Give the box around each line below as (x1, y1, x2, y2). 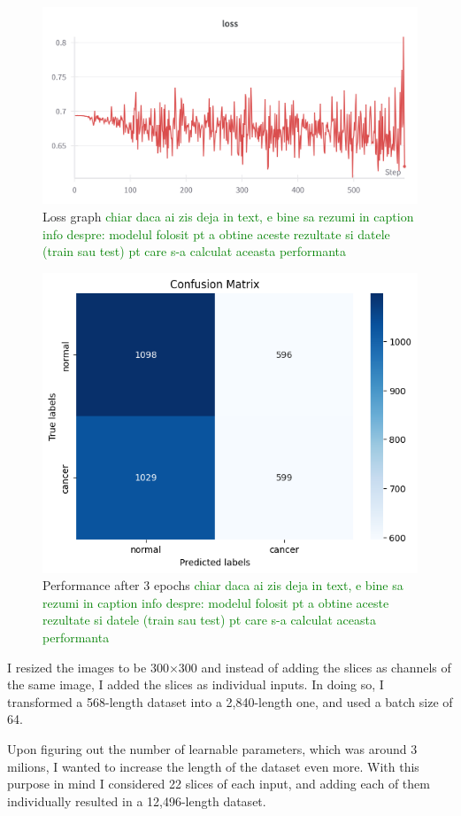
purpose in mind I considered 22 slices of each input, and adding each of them (7, 774, 430, 793)
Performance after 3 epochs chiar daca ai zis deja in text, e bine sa (42, 576, 403, 595)
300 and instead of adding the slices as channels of (178, 657, 451, 676)
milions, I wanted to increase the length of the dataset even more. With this (7, 757, 419, 775)
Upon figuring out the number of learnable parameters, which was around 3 (7, 739, 418, 758)
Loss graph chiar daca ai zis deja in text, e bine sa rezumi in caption (42, 206, 414, 225)
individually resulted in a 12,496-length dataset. (7, 791, 266, 810)
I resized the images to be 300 (7, 657, 169, 676)
